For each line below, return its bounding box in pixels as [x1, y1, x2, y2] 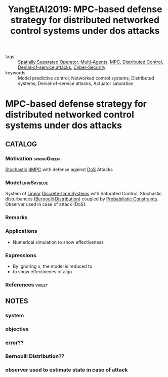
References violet [5, 281, 48, 288]
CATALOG [5, 140, 37, 148]
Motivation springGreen [5, 155, 60, 162]
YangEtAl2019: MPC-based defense [8, 4, 162, 15]
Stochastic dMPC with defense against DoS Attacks [5, 166, 113, 173]
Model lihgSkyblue [5, 179, 48, 186]
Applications [5, 228, 37, 235]
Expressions [5, 252, 36, 259]
